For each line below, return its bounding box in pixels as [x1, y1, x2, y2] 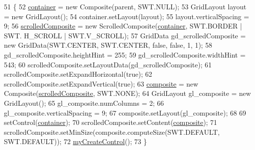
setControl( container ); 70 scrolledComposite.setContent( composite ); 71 [4, 117, 217, 127]
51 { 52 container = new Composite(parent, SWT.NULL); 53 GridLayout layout [4, 1, 247, 11]
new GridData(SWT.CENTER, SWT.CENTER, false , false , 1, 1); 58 [4, 40, 212, 50]
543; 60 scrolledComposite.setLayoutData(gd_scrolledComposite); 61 [4, 59, 212, 69]
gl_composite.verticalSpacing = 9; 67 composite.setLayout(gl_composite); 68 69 [4, 107, 246, 118]
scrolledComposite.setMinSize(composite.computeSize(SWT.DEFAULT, [4, 126, 220, 137]
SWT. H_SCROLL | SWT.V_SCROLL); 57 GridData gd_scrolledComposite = [4, 30, 246, 40]
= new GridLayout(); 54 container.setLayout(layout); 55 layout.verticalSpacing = [4, 11, 249, 21]
